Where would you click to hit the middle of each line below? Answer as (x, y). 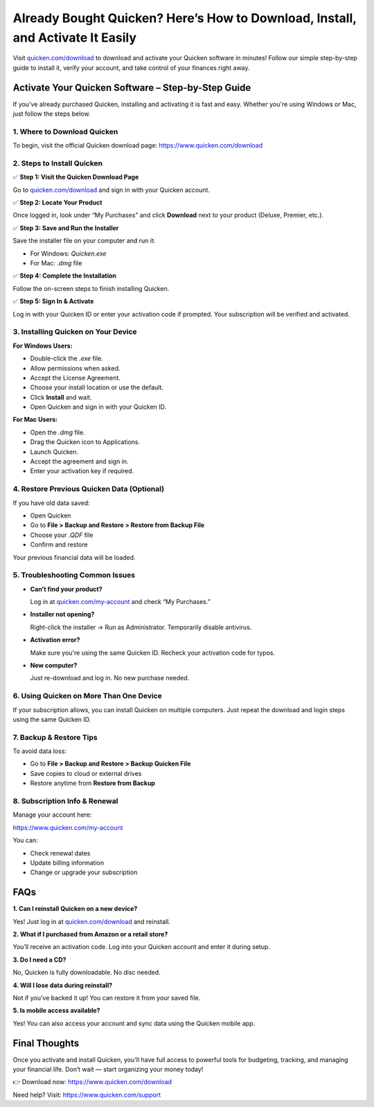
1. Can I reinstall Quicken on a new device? (75, 909)
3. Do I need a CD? (39, 959)
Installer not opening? (62, 614)
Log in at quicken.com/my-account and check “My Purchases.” (120, 602)
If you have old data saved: (51, 503)
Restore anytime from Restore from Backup (93, 783)
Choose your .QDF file (62, 535)
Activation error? (55, 640)
